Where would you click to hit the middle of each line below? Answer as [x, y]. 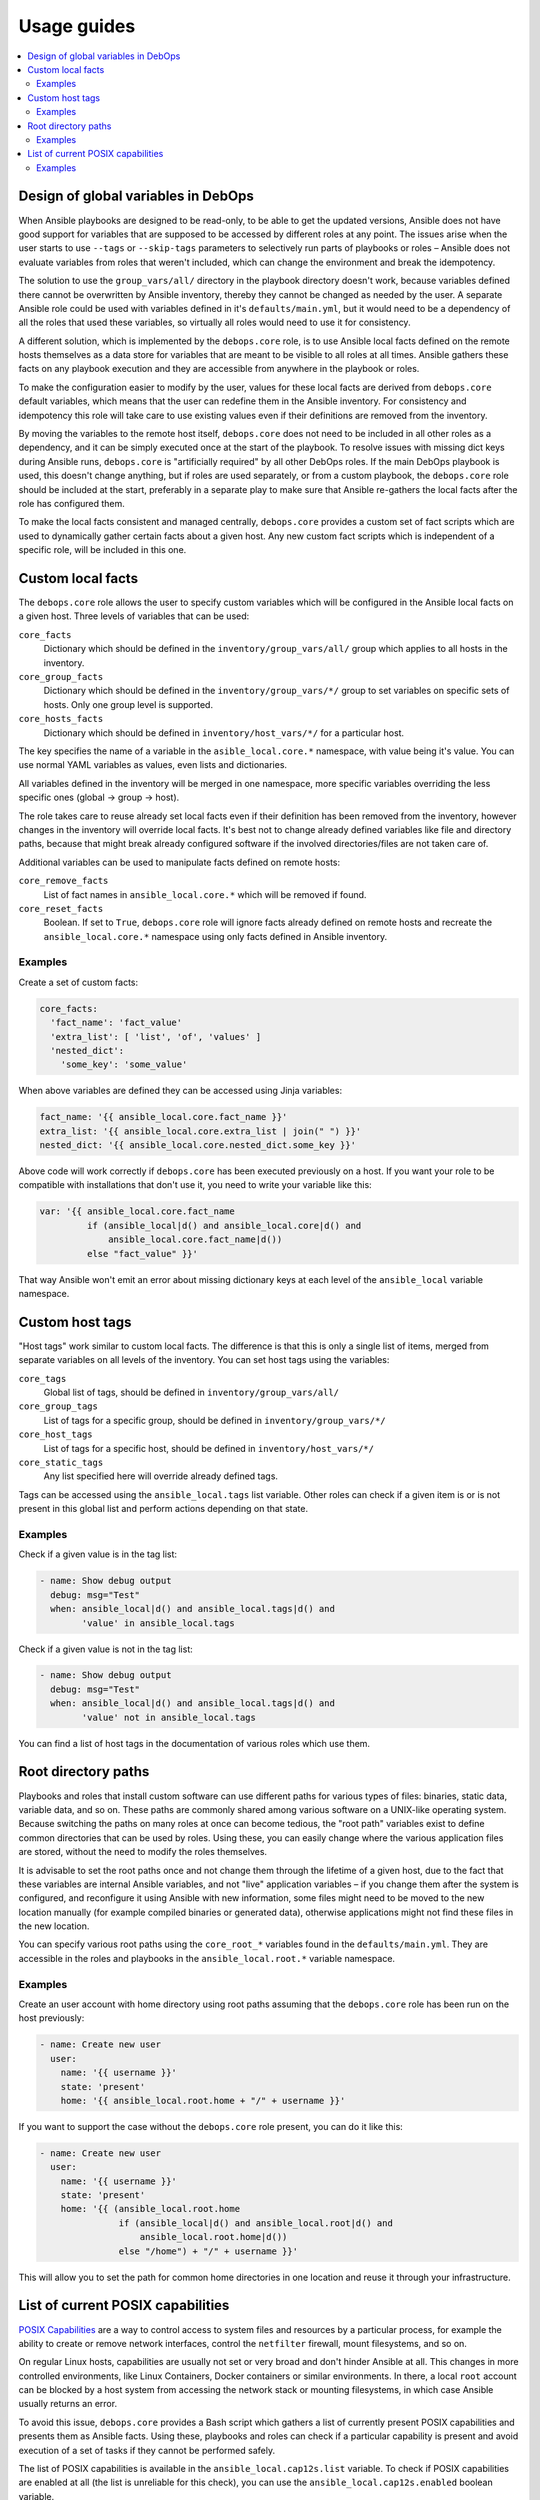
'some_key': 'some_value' [124, 1064]
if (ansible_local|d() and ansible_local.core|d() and [224, 1225]
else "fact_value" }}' [142, 1253]
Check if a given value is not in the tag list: [106, 1649]
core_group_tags [58, 1406]
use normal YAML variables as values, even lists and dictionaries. [153, 765]
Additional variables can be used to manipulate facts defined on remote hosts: [179, 862]
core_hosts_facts [61, 719]
